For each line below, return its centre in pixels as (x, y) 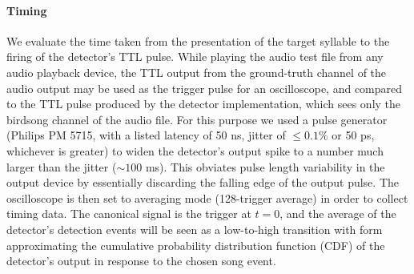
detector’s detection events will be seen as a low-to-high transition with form (195, 229)
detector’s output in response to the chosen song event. (141, 261)
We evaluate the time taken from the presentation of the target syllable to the (198, 40)
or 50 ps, (353, 135)
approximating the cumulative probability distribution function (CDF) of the (196, 245)
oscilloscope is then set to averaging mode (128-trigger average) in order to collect (207, 197)
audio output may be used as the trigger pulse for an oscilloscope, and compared (205, 88)
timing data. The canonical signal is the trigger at (129, 214)
